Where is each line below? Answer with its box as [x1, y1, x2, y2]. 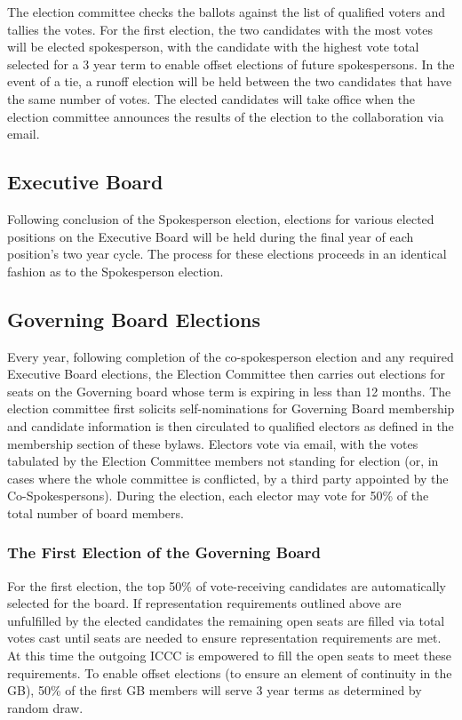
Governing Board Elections [7, 305, 261, 332]
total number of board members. [7, 503, 184, 522]
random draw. [7, 698, 84, 716]
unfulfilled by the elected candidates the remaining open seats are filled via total [7, 611, 445, 629]
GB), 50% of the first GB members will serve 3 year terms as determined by [7, 681, 422, 700]
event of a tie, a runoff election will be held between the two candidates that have [7, 72, 452, 91]
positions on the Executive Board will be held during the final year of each [7, 227, 414, 245]
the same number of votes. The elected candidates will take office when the [7, 89, 416, 108]
